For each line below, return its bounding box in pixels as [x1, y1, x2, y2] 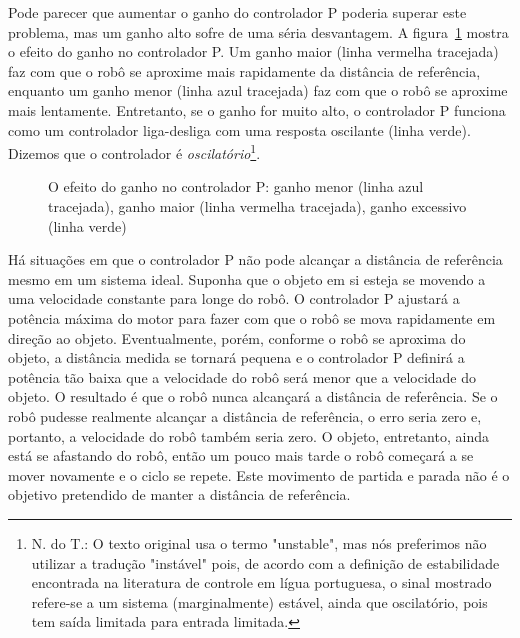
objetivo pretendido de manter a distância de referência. [8, 484, 351, 505]
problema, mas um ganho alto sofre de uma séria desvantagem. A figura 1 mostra [8, 21, 509, 42]
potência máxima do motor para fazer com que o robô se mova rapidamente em [8, 307, 496, 328]
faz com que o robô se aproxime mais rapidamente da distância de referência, [8, 60, 481, 81]
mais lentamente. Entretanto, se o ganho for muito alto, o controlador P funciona [8, 99, 506, 120]
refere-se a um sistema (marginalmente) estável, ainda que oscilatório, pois [31, 591, 488, 612]
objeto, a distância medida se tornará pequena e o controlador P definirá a [8, 347, 465, 368]
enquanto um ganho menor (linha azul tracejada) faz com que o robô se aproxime [8, 80, 508, 101]
